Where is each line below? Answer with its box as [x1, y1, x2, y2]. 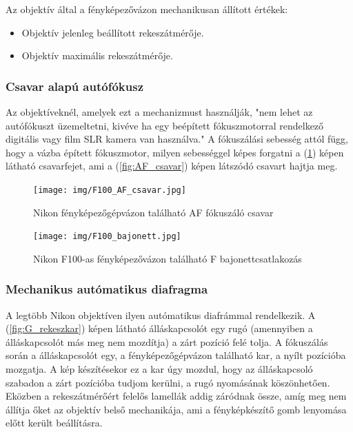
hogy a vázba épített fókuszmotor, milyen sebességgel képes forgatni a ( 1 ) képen [6, 145, 344, 159]
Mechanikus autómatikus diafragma [6, 280, 208, 298]
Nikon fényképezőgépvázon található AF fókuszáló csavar [33, 205, 274, 219]
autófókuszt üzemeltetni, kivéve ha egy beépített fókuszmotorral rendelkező [6, 118, 324, 132]
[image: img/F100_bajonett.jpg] [33, 232, 181, 242]
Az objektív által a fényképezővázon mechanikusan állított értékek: [6, 2, 288, 16]
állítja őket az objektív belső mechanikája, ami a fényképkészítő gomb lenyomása [6, 402, 347, 416]
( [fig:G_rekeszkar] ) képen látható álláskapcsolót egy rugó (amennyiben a [6, 321, 313, 336]
